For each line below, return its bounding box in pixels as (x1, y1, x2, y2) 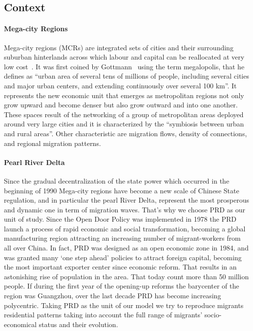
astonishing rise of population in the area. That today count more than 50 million (4, 271, 249, 281)
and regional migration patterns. (4, 138, 101, 148)
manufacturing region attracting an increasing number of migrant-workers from (4, 233, 241, 243)
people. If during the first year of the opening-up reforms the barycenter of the (4, 281, 239, 291)
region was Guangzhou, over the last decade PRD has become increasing (4, 290, 221, 301)
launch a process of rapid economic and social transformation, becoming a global (4, 223, 246, 233)
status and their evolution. (39, 319, 118, 329)
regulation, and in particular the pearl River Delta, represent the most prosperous (4, 195, 249, 205)
